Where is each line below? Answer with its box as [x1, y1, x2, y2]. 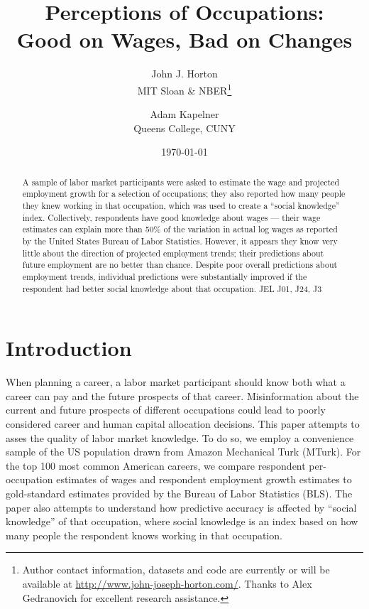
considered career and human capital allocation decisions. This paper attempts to [6, 416, 360, 431]
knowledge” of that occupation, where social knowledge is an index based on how [6, 514, 358, 529]
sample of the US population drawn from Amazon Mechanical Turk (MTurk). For [6, 444, 361, 459]
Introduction [6, 333, 132, 362]
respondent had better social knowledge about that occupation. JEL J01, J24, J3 [22, 282, 322, 294]
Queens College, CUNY [133, 120, 236, 135]
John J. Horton [151, 66, 218, 81]
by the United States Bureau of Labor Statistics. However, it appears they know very [22, 235, 338, 247]
